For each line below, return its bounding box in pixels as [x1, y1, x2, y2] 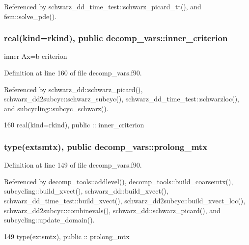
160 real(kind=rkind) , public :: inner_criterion [4, 120, 144, 130]
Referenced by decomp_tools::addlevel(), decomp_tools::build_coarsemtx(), [4, 176, 233, 186]
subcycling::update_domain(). [4, 215, 95, 225]
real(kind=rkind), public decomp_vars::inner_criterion [4, 32, 228, 44]
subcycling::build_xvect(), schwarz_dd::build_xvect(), [4, 186, 168, 196]
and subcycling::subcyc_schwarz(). [4, 103, 109, 113]
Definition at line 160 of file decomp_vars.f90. [4, 68, 142, 77]
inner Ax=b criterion [4, 51, 67, 61]
